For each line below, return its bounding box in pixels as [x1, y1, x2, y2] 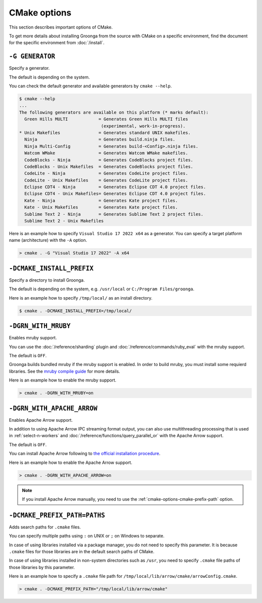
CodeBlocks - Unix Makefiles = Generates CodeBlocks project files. [24, 164, 194, 169]
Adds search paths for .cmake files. [9, 524, 81, 530]
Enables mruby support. [9, 335, 57, 341]
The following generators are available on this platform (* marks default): [19, 110, 209, 115]
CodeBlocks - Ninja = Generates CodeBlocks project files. [24, 157, 194, 162]
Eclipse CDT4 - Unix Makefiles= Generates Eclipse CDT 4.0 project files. [24, 191, 206, 196]
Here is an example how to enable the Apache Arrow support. [9, 460, 132, 465]
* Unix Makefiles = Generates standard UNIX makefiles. [19, 130, 191, 135]
